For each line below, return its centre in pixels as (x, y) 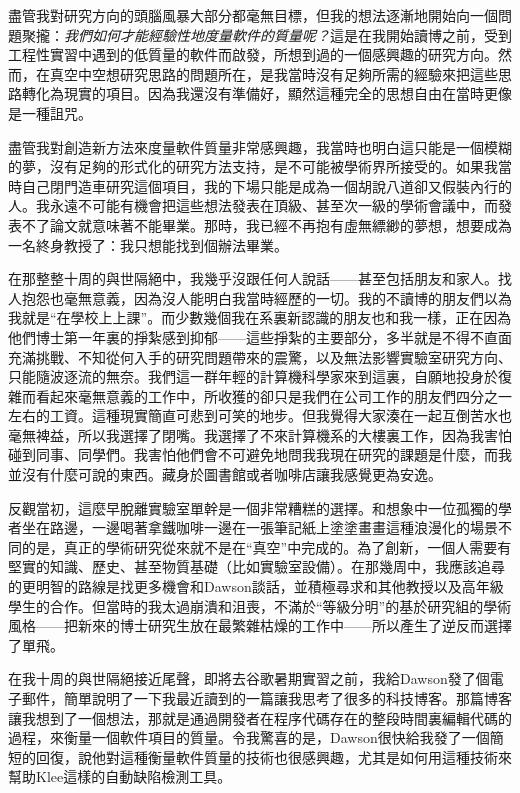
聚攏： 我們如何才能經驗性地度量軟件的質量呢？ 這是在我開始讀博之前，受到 (266, 34)
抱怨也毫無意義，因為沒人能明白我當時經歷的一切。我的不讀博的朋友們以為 (266, 297)
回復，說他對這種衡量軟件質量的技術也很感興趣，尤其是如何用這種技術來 (273, 756)
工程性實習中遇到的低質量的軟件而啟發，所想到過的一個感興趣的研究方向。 (253, 54)
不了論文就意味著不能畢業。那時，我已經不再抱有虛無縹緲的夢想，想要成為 (266, 224)
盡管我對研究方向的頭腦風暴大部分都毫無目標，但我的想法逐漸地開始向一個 (253, 15)
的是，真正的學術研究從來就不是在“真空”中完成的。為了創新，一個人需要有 (266, 546)
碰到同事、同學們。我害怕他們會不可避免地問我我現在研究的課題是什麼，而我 (260, 454)
